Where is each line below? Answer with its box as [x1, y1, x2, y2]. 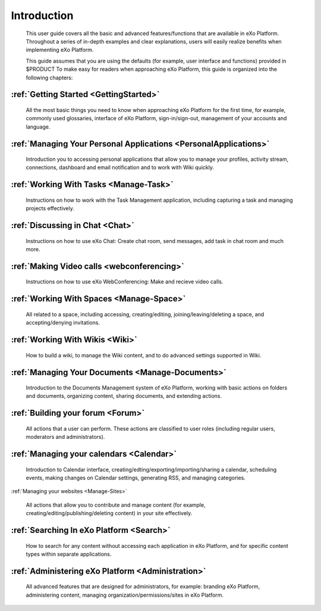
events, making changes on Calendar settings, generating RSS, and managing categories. [26, 474, 246, 482]
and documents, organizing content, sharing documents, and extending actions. [26, 392, 222, 400]
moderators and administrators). [26, 434, 105, 441]
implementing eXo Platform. [26, 46, 94, 54]
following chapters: [26, 74, 73, 81]
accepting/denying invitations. [26, 319, 100, 326]
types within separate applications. [26, 551, 112, 558]
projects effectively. [26, 205, 74, 212]
